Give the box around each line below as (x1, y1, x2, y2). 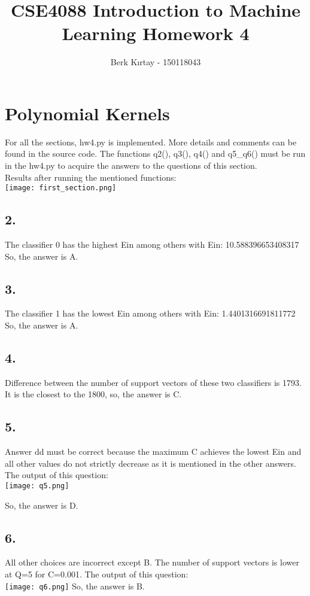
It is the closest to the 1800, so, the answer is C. (5, 388, 182, 400)
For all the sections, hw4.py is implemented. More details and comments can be (5, 135, 297, 148)
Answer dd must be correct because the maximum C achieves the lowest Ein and (5, 445, 302, 458)
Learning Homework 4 (62, 21, 250, 45)
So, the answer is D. (5, 498, 78, 511)
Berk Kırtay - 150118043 (110, 56, 201, 68)
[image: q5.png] (5, 482, 69, 491)
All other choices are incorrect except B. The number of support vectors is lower (5, 556, 299, 568)
